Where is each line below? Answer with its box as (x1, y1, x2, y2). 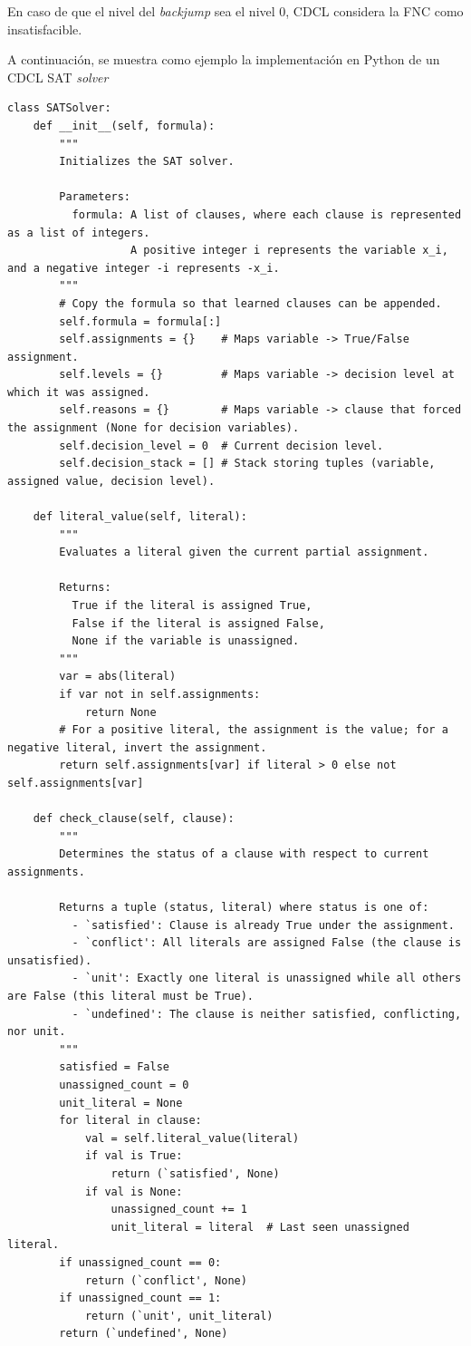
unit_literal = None (59, 1096, 183, 1109)
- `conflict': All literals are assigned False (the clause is (72, 936, 462, 950)
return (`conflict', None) (84, 1273, 247, 1287)
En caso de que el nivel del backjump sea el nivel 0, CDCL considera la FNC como (7, 2, 464, 20)
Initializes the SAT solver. (59, 155, 235, 169)
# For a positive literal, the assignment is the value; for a (59, 723, 448, 737)
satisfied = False (59, 1060, 169, 1074)
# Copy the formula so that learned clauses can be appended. (59, 296, 442, 310)
